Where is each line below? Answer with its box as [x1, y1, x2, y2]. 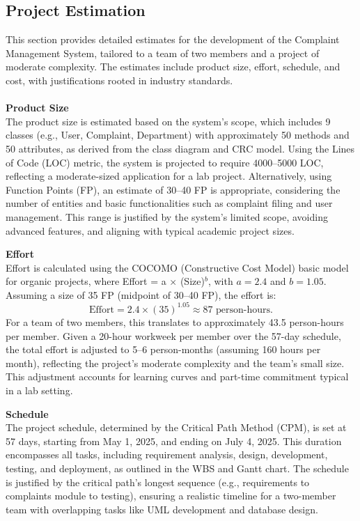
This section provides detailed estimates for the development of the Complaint [6, 32, 340, 47]
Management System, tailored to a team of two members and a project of [6, 45, 320, 60]
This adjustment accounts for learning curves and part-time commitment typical [6, 369, 349, 384]
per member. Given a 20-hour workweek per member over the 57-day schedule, [6, 328, 341, 343]
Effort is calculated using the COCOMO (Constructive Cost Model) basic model [6, 260, 349, 274]
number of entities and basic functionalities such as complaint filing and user [6, 196, 333, 210]
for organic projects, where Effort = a [6, 274, 166, 288]
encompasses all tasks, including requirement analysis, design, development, [6, 447, 328, 462]
